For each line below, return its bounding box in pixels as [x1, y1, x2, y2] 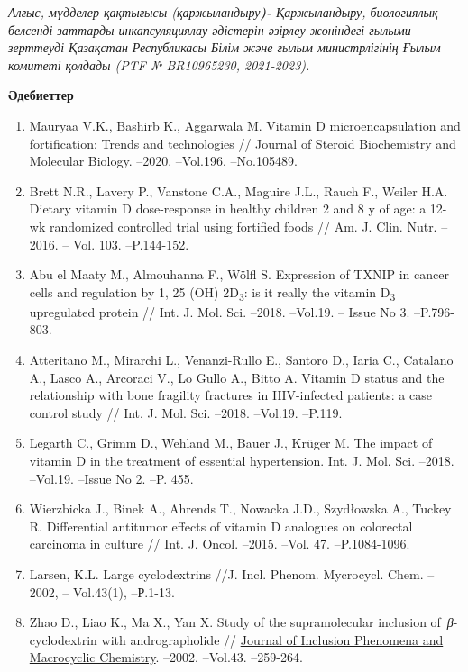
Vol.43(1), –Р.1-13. [73, 582, 175, 601]
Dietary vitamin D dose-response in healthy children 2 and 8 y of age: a [29, 199, 427, 218]
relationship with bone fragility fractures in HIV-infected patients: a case [29, 386, 432, 404]
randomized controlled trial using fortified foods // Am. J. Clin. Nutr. [49, 216, 437, 235]
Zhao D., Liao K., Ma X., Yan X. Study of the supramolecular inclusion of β [29, 613, 454, 631]
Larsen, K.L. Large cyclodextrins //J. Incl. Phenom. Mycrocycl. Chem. [29, 564, 424, 583]
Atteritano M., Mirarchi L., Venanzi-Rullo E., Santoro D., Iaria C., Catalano [29, 350, 454, 369]
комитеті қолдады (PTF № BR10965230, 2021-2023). [8, 55, 310, 74]
